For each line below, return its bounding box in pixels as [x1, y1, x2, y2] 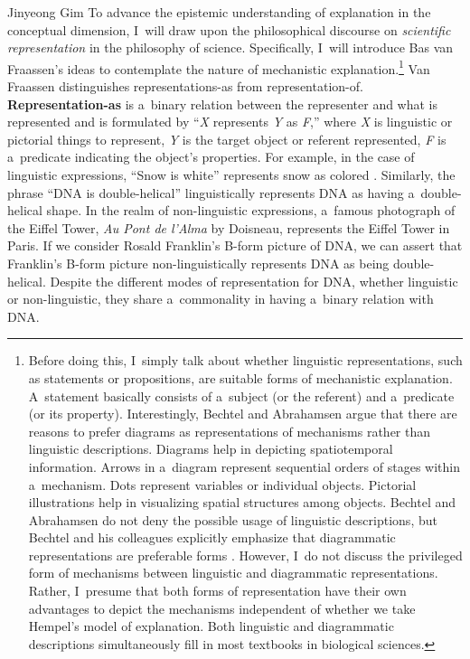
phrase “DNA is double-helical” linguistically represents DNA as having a [7, 183, 415, 202]
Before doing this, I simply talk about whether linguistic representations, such [28, 351, 463, 370]
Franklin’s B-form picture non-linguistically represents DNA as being [7, 253, 390, 272]
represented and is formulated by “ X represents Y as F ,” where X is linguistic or [7, 112, 453, 131]
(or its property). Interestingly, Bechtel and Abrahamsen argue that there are [28, 404, 457, 423]
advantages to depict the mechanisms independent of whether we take [28, 598, 416, 617]
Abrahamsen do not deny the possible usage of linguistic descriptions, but [28, 510, 437, 529]
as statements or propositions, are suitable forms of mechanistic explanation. [28, 368, 453, 387]
